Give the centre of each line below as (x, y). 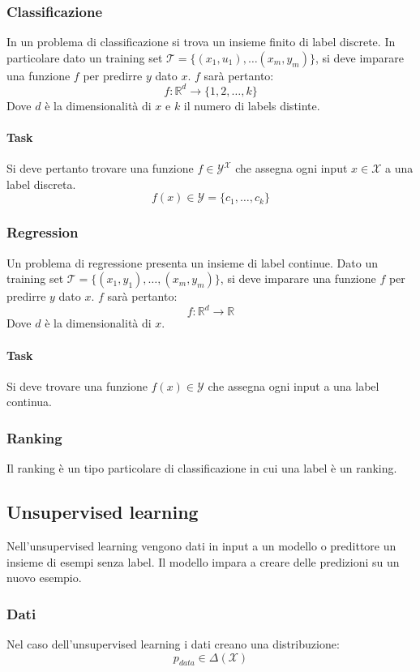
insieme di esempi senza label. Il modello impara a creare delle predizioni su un (203, 561)
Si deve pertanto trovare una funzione (100, 168)
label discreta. (41, 184)
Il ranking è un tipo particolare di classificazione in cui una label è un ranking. (202, 468)
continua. (30, 402)
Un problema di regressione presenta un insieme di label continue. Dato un (192, 262)
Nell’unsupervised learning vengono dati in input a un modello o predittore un (201, 545)
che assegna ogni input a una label (294, 385)
